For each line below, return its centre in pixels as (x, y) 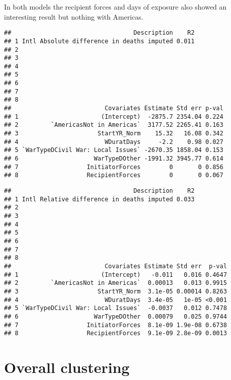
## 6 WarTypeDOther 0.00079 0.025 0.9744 (115, 316)
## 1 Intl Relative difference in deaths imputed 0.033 (99, 199)
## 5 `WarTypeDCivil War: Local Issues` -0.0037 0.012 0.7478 (115, 308)
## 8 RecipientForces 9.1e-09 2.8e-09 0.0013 (115, 333)
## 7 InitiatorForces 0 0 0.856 (114, 167)
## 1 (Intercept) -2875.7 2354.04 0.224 (114, 117)
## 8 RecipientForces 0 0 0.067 (114, 175)
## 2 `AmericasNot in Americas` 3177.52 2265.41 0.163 (114, 125)
